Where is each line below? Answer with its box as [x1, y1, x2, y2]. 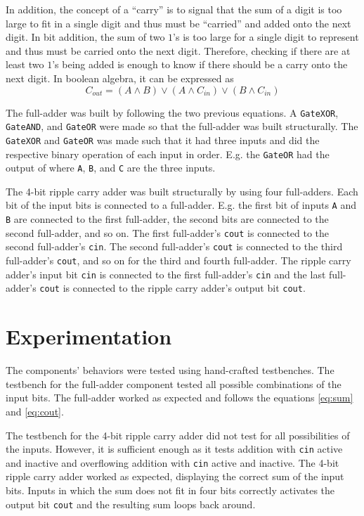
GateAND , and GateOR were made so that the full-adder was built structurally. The [6, 119, 358, 134]
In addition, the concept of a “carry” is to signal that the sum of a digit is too [6, 2, 342, 16]
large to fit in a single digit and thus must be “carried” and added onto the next [6, 15, 351, 30]
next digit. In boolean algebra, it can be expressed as [6, 70, 234, 85]
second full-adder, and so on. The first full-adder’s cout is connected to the [6, 225, 330, 240]
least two [6, 57, 44, 72]
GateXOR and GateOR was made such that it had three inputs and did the [6, 132, 320, 147]
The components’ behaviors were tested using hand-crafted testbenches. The [6, 363, 334, 378]
